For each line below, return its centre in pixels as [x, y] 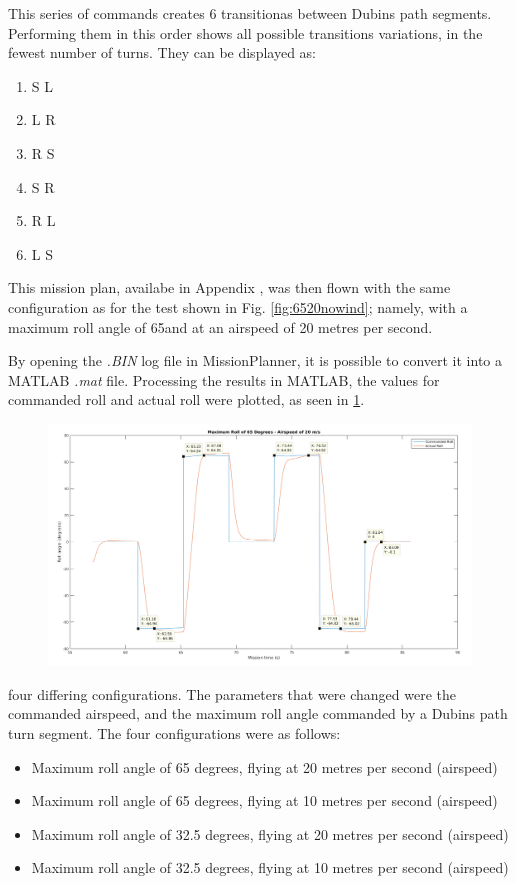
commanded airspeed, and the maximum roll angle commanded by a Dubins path [258, 713]
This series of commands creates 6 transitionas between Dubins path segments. [250, 13]
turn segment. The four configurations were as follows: [174, 732]
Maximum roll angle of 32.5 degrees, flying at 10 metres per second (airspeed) [270, 867]
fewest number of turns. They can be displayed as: [162, 52]
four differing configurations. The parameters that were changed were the [232, 693]
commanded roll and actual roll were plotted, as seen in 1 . [186, 399]
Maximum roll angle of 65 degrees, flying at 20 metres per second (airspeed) [264, 766]
